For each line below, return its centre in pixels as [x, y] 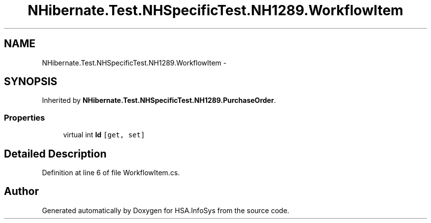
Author [21, 191]
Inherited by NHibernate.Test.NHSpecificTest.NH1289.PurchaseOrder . [159, 100]
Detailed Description [55, 154]
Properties [25, 117]
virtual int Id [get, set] [104, 135]
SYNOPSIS [31, 82]
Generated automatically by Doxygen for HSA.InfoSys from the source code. [166, 210]
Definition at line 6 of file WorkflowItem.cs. [111, 173]
